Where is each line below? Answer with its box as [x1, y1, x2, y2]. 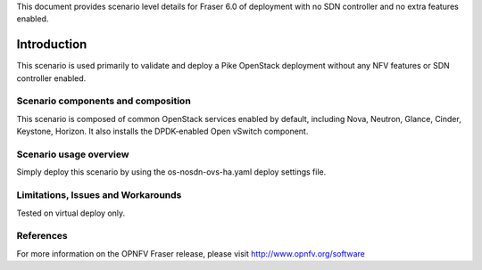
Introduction [16, 37, 87, 53]
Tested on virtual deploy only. [16, 208, 126, 218]
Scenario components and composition [16, 94, 191, 107]
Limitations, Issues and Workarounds [16, 189, 182, 201]
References [16, 230, 68, 242]
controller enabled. [16, 72, 87, 84]
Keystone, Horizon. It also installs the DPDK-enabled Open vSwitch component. [16, 126, 309, 137]
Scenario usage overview [16, 148, 129, 160]
